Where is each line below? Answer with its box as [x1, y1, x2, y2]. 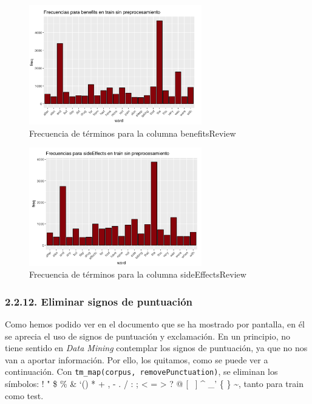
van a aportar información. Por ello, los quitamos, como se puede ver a [5, 353, 268, 366]
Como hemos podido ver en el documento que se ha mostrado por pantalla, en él [5, 318, 305, 330]
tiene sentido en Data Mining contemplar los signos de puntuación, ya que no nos [5, 341, 308, 354]
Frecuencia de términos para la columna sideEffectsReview [29, 268, 246, 281]
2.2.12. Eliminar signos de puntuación [5, 293, 192, 309]
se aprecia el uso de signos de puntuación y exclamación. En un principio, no [5, 329, 290, 342]
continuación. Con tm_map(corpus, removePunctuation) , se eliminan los [5, 365, 278, 378]
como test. [5, 389, 44, 402]
